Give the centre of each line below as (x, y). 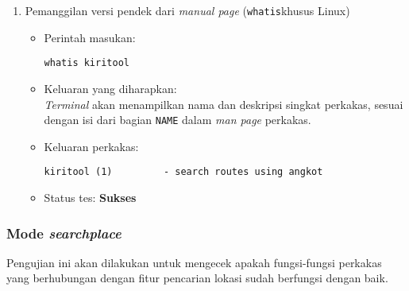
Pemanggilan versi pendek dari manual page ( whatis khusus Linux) (187, 10)
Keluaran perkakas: (91, 146)
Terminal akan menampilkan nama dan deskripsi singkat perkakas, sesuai (224, 104)
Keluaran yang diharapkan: (110, 88)
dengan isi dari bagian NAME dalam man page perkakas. (177, 120)
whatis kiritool (87, 63)
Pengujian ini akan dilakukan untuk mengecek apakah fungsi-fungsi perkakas (194, 262)
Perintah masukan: (90, 37)
